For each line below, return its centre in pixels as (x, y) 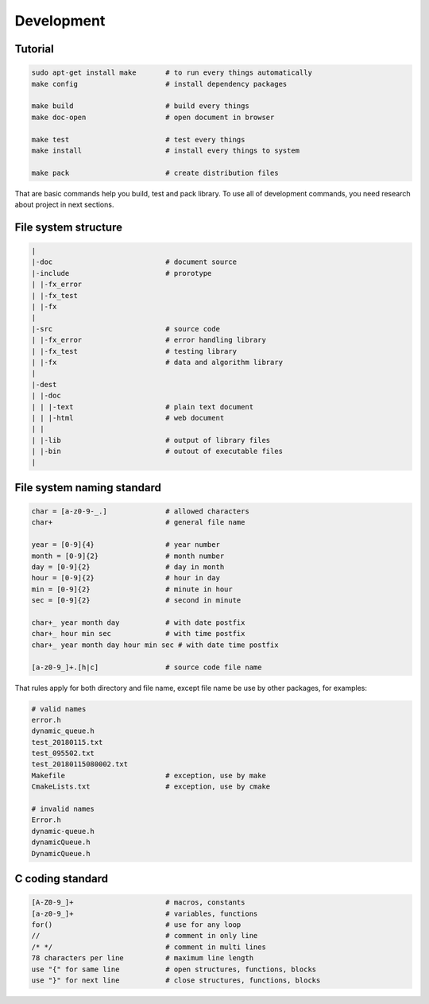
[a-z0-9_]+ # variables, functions (145, 913)
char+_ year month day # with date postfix (138, 622)
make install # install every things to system (166, 150)
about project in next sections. (64, 205)
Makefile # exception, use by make (149, 775)
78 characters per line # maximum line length (143, 958)
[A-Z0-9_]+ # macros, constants (138, 903)
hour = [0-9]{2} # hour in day (126, 578)
